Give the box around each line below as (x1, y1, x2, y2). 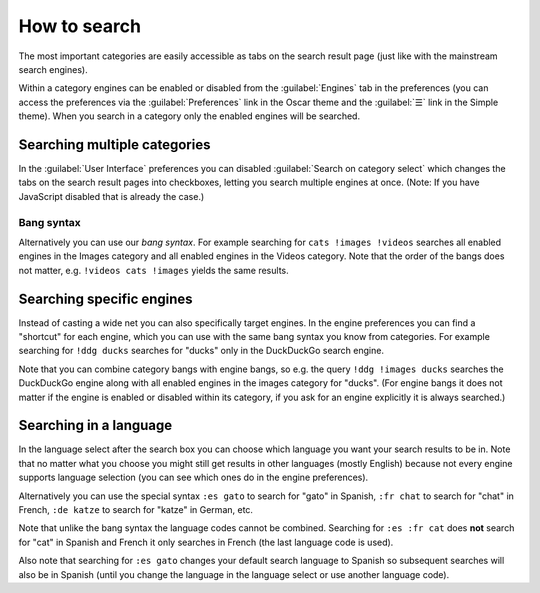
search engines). (18, 63, 89, 75)
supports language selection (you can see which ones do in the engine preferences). (18, 471, 369, 484)
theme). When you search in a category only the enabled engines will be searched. (18, 110, 360, 122)
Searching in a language (18, 417, 173, 434)
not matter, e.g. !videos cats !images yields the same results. (18, 264, 289, 276)
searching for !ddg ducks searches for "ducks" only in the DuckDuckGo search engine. (18, 345, 385, 357)
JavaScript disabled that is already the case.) (18, 190, 205, 202)
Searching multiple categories (18, 136, 211, 153)
